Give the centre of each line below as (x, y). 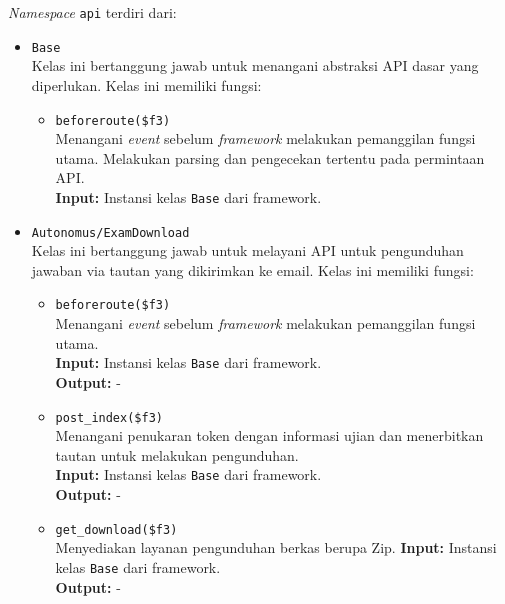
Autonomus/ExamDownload (110, 232)
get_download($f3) (116, 529)
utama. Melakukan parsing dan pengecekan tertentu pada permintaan (270, 157)
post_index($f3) (109, 417)
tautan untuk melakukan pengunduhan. (177, 454)
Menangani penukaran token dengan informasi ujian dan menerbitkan (269, 435)
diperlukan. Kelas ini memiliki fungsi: (146, 84)
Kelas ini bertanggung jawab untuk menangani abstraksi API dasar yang (255, 65)
